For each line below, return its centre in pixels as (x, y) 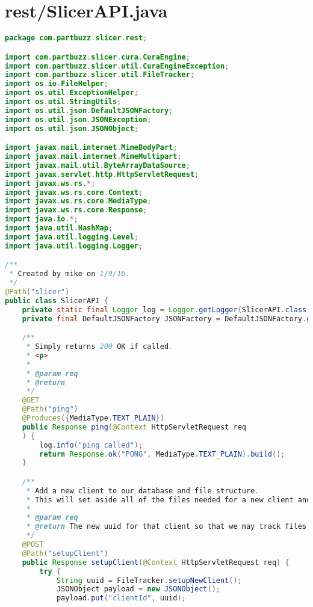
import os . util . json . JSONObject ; (72, 128)
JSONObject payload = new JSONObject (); (138, 589)
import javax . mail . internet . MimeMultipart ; (93, 157)
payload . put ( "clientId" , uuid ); (121, 598)
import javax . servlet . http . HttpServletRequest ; (102, 174)
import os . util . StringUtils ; (63, 102)
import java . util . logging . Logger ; (74, 246)
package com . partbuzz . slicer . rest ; (76, 38)
